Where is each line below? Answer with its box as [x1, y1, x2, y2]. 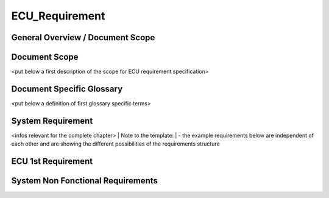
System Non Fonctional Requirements [11, 175, 158, 186]
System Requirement [11, 116, 93, 126]
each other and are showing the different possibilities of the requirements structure [11, 140, 221, 147]
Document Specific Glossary [11, 83, 123, 94]
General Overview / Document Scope [11, 32, 155, 43]
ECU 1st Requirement [11, 156, 93, 167]
